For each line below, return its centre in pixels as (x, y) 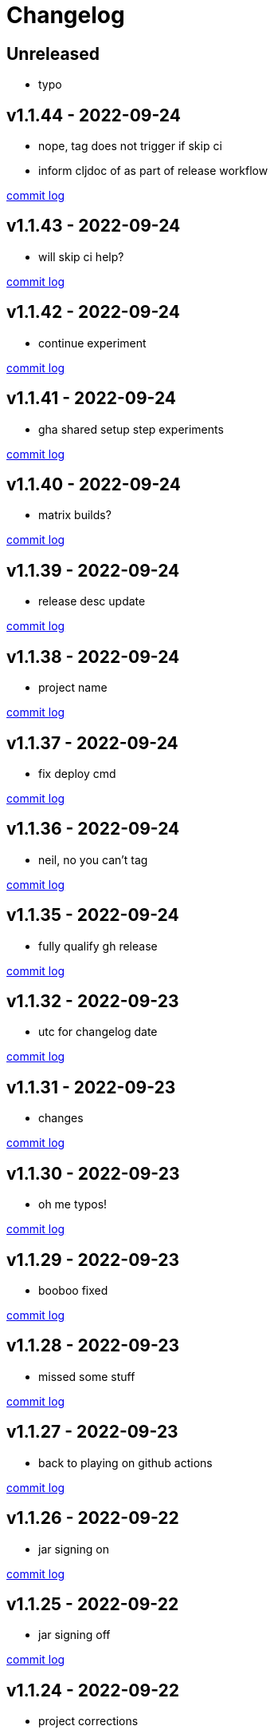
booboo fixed (73, 1290)
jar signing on (74, 1549)
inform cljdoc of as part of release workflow (153, 171)
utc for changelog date (98, 1032)
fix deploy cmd (77, 773)
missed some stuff (87, 1376)
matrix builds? (75, 515)
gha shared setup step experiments (131, 429)
